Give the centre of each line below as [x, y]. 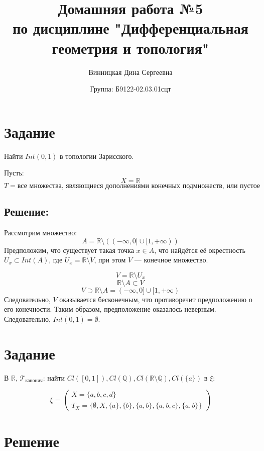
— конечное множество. [171, 260]
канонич [34, 381]
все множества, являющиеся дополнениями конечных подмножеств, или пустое [139, 186]
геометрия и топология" [130, 48]
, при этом [110, 260]
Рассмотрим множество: [41, 233]
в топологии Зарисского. [97, 156]
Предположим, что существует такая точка [69, 250]
